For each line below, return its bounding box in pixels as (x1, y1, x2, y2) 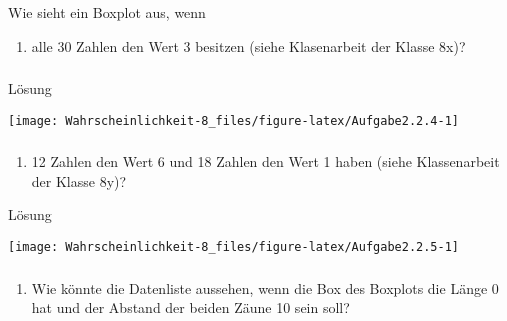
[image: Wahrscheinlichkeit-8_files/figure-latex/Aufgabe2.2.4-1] (8, 113, 460, 128)
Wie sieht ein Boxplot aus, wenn (8, 2, 206, 22)
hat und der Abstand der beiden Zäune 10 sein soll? (31, 297, 350, 318)
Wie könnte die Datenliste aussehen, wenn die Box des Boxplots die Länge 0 (31, 277, 499, 298)
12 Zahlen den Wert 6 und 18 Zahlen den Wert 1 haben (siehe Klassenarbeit (31, 151, 500, 172)
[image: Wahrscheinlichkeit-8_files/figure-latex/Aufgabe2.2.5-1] (8, 240, 460, 255)
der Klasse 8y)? (31, 170, 127, 191)
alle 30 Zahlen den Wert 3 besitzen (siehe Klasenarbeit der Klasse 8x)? (31, 35, 466, 56)
